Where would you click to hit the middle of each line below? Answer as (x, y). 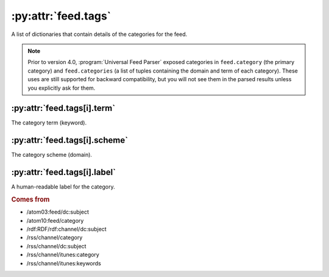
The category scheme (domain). (52, 155)
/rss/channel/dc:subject (56, 246)
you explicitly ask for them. (62, 88)
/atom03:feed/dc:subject (58, 212)
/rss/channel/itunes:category (63, 255)
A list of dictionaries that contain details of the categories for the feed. (99, 34)
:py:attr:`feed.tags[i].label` (63, 172)
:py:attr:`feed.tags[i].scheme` (69, 140)
